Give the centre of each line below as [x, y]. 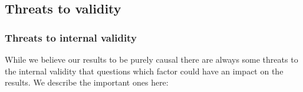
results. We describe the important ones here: [87, 82]
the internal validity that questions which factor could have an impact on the [144, 71]
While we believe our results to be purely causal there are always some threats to [151, 59]
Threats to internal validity [71, 37]
